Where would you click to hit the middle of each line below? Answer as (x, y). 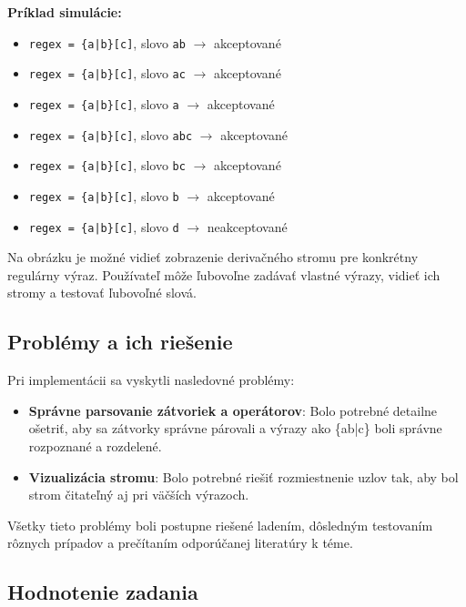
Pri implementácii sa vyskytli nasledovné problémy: (151, 380)
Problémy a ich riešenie (120, 342)
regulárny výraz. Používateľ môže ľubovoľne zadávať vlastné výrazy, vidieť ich (224, 274)
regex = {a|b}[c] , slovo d (104, 226)
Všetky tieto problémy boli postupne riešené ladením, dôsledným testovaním (220, 525)
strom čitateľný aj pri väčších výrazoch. (139, 495)
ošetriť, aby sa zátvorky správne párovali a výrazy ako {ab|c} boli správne (235, 428)
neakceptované (247, 226)
